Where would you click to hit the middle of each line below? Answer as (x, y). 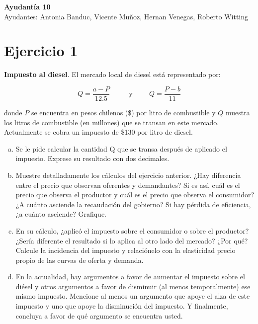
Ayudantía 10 (27, 6)
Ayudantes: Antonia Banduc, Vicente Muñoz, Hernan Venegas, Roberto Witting (126, 16)
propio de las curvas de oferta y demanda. (80, 260)
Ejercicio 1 (41, 50)
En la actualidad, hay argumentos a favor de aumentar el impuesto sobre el (130, 277)
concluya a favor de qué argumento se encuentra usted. (99, 315)
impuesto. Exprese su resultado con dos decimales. (92, 158)
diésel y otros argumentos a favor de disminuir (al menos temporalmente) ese (133, 286)
